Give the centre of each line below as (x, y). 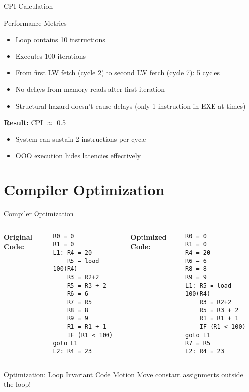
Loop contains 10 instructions (60, 39)
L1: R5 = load (209, 285)
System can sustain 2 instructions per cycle (81, 139)
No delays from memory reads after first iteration (90, 89)
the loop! (18, 384)
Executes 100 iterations (51, 56)
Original (18, 237)
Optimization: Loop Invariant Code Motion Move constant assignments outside (124, 374)
